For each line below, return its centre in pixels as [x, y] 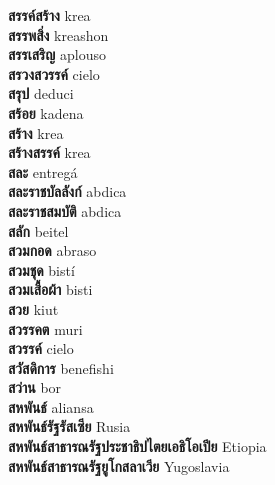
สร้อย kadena [46, 112]
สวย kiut [33, 308]
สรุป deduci [41, 93]
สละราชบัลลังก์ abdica [67, 191]
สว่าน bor [35, 387]
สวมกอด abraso [52, 250]
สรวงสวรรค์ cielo [54, 73]
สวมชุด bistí [41, 269]
